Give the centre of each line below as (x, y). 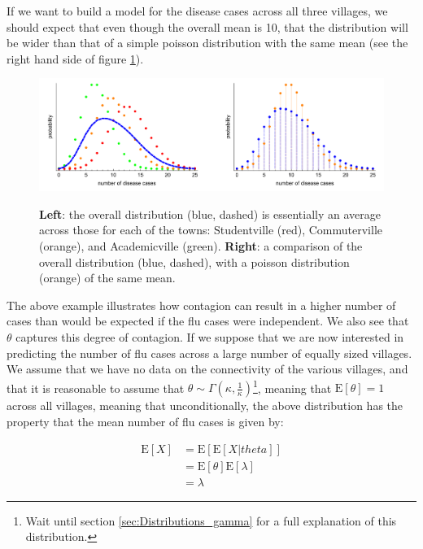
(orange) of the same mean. (107, 278)
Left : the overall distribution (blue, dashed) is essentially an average (210, 213)
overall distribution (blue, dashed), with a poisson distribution (194, 261)
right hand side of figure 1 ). (75, 58)
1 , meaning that (292, 386)
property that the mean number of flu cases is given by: (145, 421)
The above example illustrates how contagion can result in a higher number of (201, 305)
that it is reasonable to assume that (96, 388)
